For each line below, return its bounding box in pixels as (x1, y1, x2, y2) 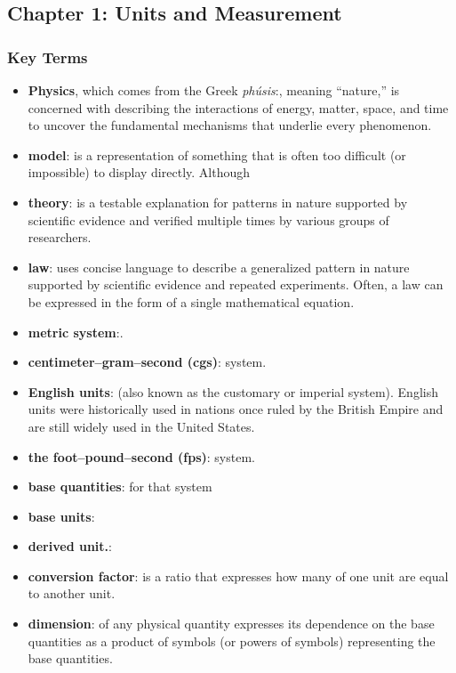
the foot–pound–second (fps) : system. (28, 447, 255, 466)
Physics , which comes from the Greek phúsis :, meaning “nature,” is (28, 81, 400, 99)
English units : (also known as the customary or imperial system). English (28, 382, 438, 401)
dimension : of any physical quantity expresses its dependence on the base (28, 614, 435, 633)
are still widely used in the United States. (28, 417, 255, 435)
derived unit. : (28, 537, 112, 555)
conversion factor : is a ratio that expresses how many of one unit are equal (28, 566, 449, 585)
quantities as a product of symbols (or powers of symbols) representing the (28, 631, 436, 650)
